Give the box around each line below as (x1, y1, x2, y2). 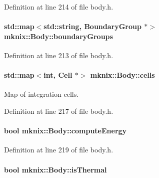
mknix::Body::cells (90, 70, 155, 80)
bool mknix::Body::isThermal (4, 164, 107, 174)
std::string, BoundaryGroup (43, 21, 141, 32)
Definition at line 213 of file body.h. (4, 50, 113, 60)
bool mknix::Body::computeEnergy (4, 125, 127, 136)
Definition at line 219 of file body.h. (4, 144, 113, 155)
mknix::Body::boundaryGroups (4, 31, 113, 41)
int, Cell (43, 70, 72, 80)
